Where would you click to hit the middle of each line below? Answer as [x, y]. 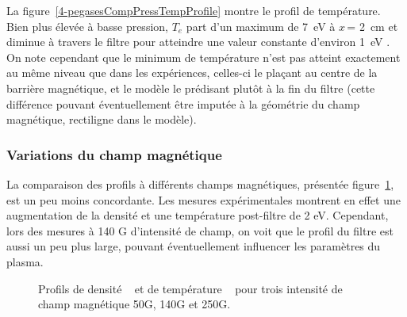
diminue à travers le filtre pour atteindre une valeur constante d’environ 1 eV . [198, 42]
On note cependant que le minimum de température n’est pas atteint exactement [203, 57]
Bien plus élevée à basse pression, [87, 26]
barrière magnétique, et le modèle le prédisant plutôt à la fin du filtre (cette [191, 88]
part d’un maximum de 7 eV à [261, 26]
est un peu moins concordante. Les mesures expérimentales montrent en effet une [203, 199]
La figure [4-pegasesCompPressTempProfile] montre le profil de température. [194, 10]
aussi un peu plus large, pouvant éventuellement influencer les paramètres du [194, 246]
